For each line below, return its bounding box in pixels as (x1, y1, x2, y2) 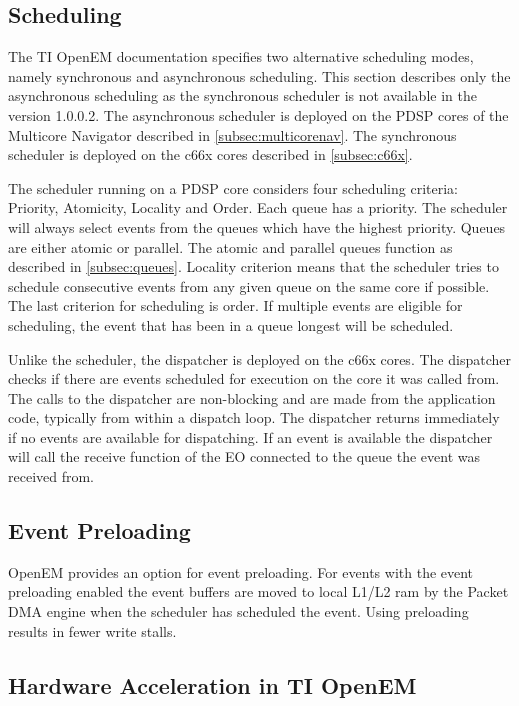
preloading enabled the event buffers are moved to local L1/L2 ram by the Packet (8, 581, 509, 602)
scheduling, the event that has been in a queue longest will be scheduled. (8, 314, 454, 335)
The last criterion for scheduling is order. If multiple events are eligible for (8, 295, 463, 316)
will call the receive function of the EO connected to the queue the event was (8, 446, 480, 467)
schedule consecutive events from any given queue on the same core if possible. (8, 275, 490, 296)
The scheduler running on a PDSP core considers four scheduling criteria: (8, 177, 458, 198)
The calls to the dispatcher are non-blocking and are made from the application (8, 387, 496, 408)
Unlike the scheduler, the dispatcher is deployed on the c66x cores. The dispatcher (8, 348, 511, 369)
